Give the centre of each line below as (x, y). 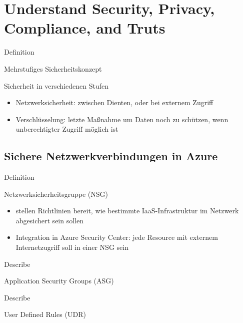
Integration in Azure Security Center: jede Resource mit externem (117, 237)
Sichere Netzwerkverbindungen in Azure (111, 156)
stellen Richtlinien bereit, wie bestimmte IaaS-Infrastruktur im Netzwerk (127, 211)
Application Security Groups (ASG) (59, 281)
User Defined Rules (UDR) (45, 314)
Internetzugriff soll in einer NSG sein (72, 247)
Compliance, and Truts (85, 28)
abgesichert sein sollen (49, 220)
